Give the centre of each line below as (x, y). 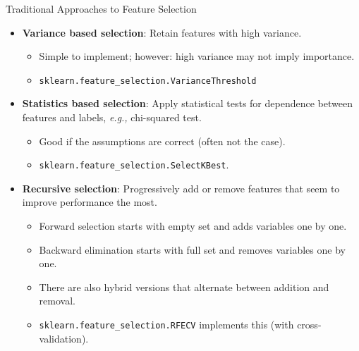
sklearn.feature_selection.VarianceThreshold (148, 81)
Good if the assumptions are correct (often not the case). (162, 141)
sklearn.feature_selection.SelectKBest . (134, 165)
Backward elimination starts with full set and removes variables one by (192, 249)
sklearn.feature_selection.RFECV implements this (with (166, 325)
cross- (309, 325)
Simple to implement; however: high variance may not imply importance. (197, 56)
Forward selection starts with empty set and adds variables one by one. (193, 226)
